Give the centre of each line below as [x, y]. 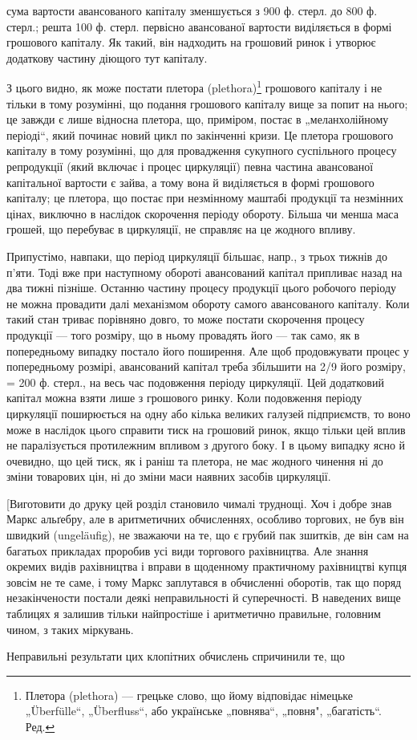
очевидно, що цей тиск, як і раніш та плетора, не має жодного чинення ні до [195, 460]
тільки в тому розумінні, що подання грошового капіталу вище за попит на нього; [207, 103]
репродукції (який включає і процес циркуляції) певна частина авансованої [190, 166]
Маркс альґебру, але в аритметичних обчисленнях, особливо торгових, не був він [205, 519]
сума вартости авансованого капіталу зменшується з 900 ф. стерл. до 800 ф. [192, 10]
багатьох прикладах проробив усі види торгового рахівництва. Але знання [188, 550]
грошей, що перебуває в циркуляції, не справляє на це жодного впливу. [181, 229]
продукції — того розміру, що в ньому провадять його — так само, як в [183, 334]
